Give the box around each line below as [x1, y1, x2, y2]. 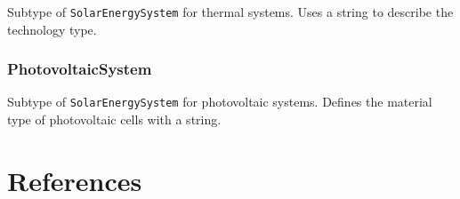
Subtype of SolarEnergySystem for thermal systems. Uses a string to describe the [7, 3, 454, 20]
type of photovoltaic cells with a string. [7, 110, 222, 129]
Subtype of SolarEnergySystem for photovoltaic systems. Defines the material [7, 92, 432, 111]
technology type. [7, 20, 97, 38]
